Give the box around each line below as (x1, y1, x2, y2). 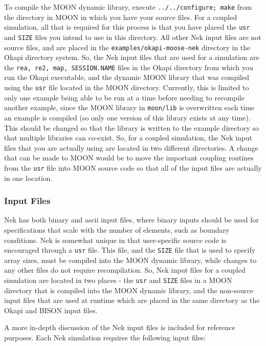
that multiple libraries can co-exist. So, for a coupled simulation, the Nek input (4, 132, 252, 143)
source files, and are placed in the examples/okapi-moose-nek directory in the (4, 42, 251, 52)
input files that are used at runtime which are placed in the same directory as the (4, 295, 260, 306)
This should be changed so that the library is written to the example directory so (4, 122, 259, 133)
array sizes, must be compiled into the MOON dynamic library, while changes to (4, 254, 257, 265)
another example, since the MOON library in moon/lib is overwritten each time (4, 102, 255, 113)
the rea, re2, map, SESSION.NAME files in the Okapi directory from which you (4, 62, 253, 72)
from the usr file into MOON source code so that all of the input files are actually (4, 162, 262, 173)
